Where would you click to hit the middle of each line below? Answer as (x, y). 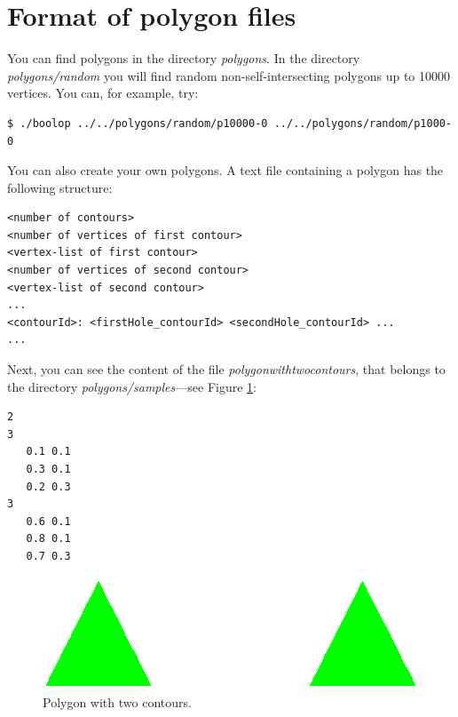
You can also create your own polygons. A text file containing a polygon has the (225, 170)
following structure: (60, 187)
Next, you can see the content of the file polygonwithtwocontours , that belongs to (226, 369)
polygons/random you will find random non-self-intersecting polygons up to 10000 (229, 75)
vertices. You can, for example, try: (103, 93)
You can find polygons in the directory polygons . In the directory (184, 58)
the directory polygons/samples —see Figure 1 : (132, 386)
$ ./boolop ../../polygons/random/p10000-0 (138, 123)
